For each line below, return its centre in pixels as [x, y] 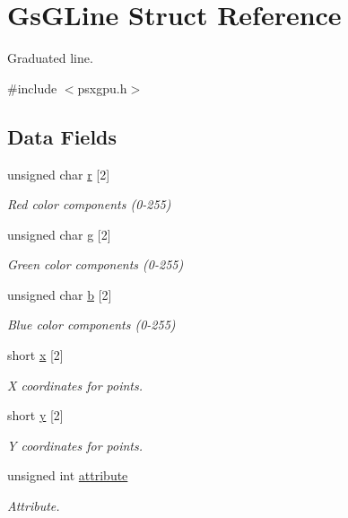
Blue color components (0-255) [91, 325]
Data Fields [62, 136]
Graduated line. [50, 58]
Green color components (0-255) [96, 264]
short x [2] [35, 355]
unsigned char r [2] [59, 174]
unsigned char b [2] [60, 294]
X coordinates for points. [75, 385]
